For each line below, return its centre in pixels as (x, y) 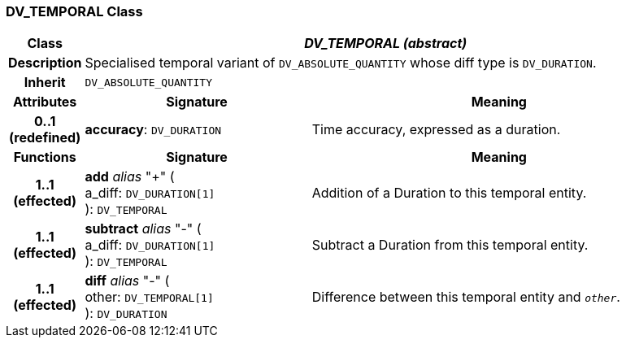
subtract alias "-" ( (143, 229)
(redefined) (45, 138)
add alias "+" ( (130, 177)
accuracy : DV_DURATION (153, 130)
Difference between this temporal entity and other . (466, 297)
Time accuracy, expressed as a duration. (436, 130)
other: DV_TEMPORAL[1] (149, 297)
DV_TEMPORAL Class (74, 11)
